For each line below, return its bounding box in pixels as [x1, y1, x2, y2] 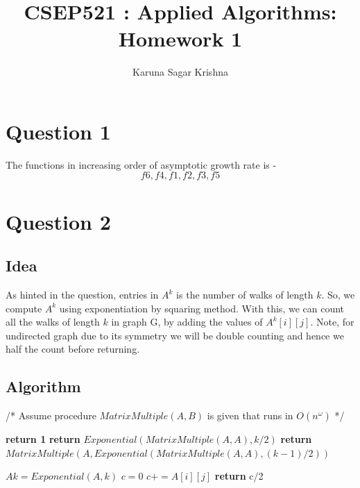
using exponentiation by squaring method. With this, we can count [59, 301, 345, 315]
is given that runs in [207, 408, 293, 423]
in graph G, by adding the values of [111, 314, 263, 329]
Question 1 [6, 117, 111, 145]
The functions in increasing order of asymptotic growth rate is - [6, 157, 277, 171]
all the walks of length [6, 314, 100, 329]
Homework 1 [118, 24, 243, 53]
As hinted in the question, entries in [6, 287, 159, 302]
